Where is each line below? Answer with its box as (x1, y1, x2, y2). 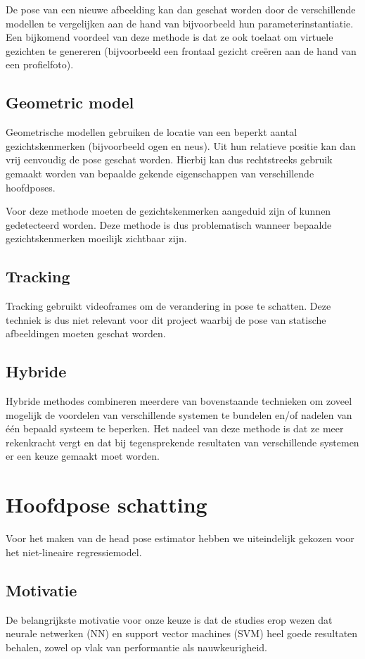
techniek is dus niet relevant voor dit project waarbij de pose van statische (6, 312, 326, 327)
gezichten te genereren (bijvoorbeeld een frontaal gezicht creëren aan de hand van (6, 43, 357, 58)
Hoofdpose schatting (6, 490, 207, 519)
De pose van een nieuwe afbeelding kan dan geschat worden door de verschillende (6, 2, 356, 16)
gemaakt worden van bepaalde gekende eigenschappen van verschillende (6, 165, 314, 180)
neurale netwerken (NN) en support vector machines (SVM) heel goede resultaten (6, 626, 358, 641)
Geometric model (6, 92, 134, 113)
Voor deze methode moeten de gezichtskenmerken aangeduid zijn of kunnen (6, 203, 331, 218)
